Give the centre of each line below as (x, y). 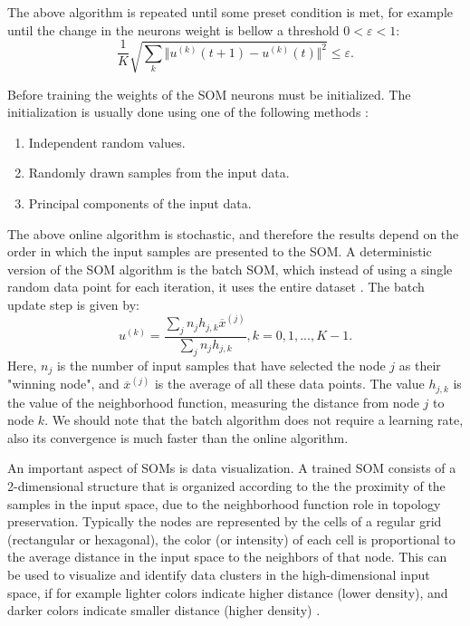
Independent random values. (107, 142)
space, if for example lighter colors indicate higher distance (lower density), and (228, 592)
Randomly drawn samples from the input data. (159, 173)
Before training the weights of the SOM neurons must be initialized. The (209, 94)
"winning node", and (63, 384)
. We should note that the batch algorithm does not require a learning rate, (254, 420)
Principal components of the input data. (140, 202)
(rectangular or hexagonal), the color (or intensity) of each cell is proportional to (231, 539)
